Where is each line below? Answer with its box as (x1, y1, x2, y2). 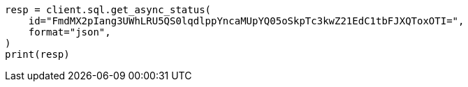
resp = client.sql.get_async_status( (5, 4, 212, 15)
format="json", (28, 26, 111, 38)
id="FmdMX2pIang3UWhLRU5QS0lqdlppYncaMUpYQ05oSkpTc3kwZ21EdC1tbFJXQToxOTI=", (28, 15, 465, 26)
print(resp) (5, 49, 70, 60)
